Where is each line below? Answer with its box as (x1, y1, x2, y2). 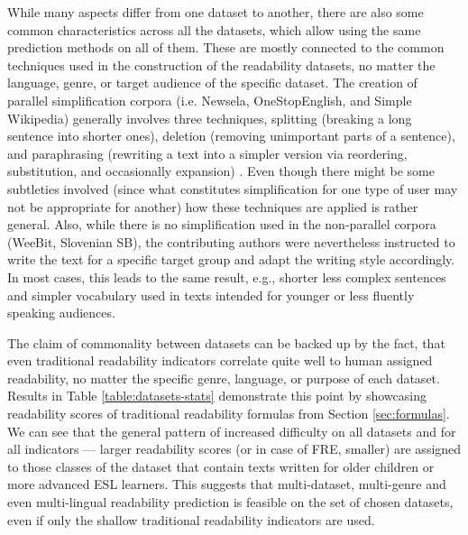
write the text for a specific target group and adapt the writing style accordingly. (7, 250, 455, 269)
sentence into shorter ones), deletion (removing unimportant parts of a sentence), (7, 126, 455, 145)
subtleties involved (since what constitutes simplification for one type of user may (7, 179, 458, 198)
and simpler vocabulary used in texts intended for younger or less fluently (7, 285, 415, 304)
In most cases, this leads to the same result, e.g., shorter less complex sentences (7, 267, 446, 286)
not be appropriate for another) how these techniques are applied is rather (7, 197, 418, 216)
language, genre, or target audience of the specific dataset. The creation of (7, 73, 418, 92)
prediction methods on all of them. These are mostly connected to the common (7, 38, 445, 57)
